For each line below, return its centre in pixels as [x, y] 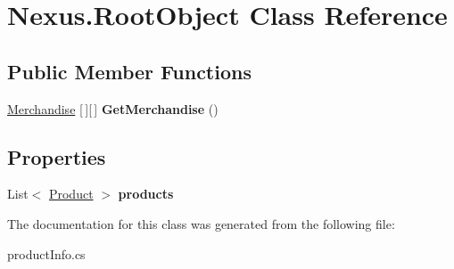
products [146, 194]
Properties [57, 156]
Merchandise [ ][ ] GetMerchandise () [113, 108]
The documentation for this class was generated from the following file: [201, 223]
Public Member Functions [129, 71]
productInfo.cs [46, 253]
